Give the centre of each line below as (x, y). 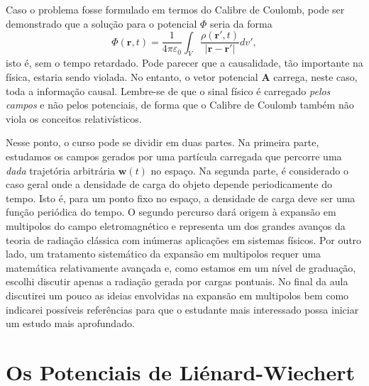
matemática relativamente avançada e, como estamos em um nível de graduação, (181, 267)
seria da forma (241, 23)
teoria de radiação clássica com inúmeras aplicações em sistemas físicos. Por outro (184, 239)
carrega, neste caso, (315, 77)
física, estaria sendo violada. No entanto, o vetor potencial (132, 77)
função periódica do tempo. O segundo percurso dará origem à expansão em (171, 212)
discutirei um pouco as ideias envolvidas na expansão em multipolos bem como (177, 295)
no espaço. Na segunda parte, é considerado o (249, 170)
